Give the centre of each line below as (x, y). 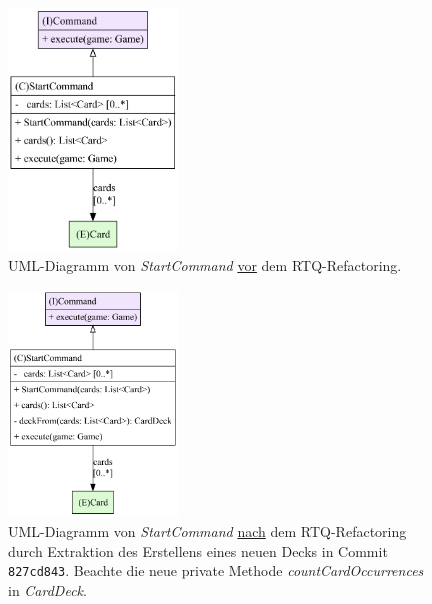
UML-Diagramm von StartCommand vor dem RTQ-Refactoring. (205, 264)
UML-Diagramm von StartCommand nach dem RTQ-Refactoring (207, 531)
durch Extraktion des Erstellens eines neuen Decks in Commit (198, 550)
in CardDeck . (47, 589)
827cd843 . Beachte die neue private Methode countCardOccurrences (216, 570)
